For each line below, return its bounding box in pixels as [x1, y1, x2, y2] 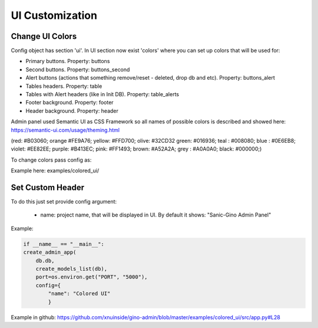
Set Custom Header [11, 182, 85, 192]
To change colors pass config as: [11, 156, 92, 163]
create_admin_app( [23, 249, 77, 256]
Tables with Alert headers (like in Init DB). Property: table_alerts [25, 91, 180, 98]
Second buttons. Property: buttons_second [25, 65, 130, 73]
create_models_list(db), [35, 265, 108, 272]
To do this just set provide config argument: [11, 198, 117, 205]
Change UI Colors [11, 31, 77, 41]
